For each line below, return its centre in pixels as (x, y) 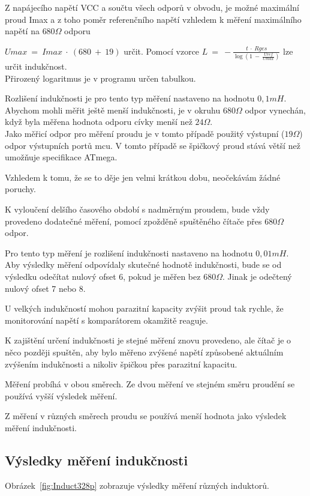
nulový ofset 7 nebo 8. (45, 288)
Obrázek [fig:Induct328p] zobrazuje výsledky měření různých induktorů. (137, 485)
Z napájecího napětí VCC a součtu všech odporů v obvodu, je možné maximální (152, 7)
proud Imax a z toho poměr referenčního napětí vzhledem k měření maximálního (153, 19)
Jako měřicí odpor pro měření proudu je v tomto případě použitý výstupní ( (145, 134)
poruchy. (20, 189)
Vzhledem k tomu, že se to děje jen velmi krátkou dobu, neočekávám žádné (143, 177)
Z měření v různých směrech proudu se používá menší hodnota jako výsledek (146, 416)
